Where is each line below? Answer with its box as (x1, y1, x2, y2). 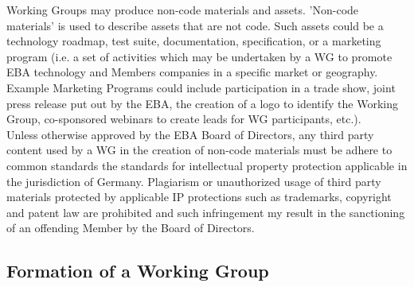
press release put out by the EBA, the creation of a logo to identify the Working (6, 95, 398, 111)
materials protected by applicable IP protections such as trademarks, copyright (6, 188, 392, 205)
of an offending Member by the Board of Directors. (6, 219, 255, 236)
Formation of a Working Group (6, 258, 269, 283)
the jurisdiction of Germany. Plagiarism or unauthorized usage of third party (6, 173, 381, 189)
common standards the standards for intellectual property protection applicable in (6, 157, 408, 173)
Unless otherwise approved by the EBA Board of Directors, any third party (6, 126, 374, 142)
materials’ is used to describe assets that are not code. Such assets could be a (6, 17, 384, 33)
